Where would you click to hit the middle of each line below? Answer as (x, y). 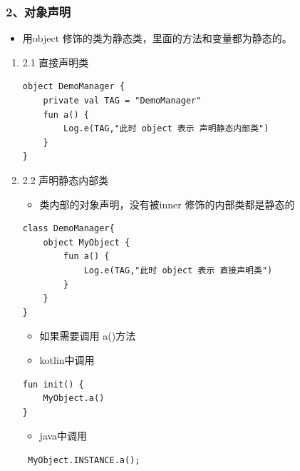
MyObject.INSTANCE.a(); (84, 460)
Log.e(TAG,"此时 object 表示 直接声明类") (178, 270)
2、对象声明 (38, 11)
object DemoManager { (73, 87)
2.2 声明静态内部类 (66, 179)
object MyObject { (87, 242)
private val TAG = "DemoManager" (122, 101)
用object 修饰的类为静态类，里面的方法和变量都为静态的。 (157, 38)
